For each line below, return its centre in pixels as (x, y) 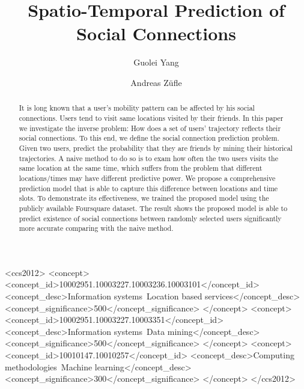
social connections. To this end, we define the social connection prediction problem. (149, 138)
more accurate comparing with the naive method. (96, 228)
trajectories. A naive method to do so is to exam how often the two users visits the (148, 158)
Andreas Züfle (156, 82)
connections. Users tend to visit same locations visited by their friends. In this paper (151, 118)
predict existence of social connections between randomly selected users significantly (150, 218)
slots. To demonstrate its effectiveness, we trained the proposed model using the (144, 198)
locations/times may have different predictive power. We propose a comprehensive (147, 178)
